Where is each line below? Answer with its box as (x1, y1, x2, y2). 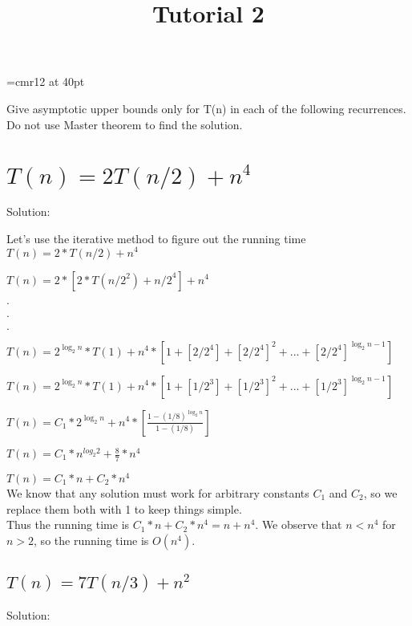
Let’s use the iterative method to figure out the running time (6, 230, 306, 246)
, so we (363, 484, 398, 501)
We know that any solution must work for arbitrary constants (6, 484, 309, 501)
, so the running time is (34, 531, 149, 548)
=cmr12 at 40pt (6, 73, 85, 90)
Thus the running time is (6, 516, 130, 533)
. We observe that (255, 516, 342, 533)
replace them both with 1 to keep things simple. (6, 500, 242, 517)
